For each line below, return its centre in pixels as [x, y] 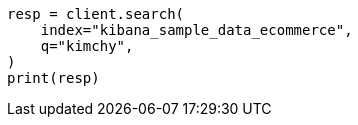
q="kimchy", [87, 46]
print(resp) [53, 78]
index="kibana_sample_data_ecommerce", [196, 30]
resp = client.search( [96, 14]
